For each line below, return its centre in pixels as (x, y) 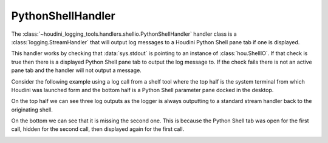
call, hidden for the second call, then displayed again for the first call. (98, 129)
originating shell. (32, 110)
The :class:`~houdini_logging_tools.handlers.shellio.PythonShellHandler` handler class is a (124, 34)
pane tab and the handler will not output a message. (77, 70)
